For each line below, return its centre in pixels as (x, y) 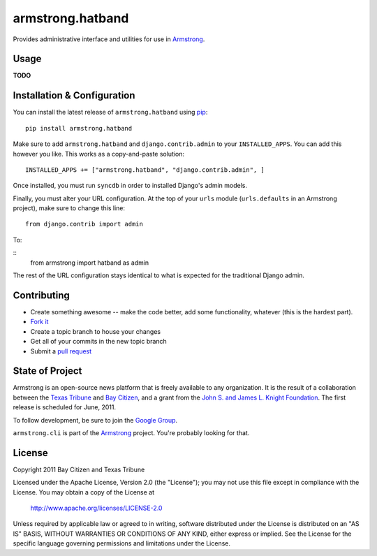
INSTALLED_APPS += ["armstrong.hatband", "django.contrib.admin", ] (145, 170)
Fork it (39, 322)
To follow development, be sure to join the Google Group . (95, 420)
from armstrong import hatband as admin (90, 263)
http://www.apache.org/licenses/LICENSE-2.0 (96, 508)
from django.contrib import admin (84, 224)
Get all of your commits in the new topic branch (98, 342)
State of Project (47, 371)
